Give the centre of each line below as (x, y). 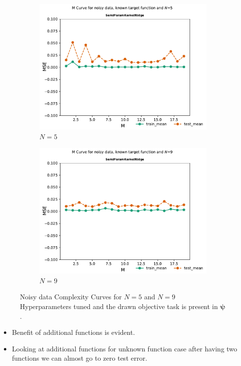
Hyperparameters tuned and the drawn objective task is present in (119, 306)
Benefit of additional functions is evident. (73, 332)
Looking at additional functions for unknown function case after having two (125, 348)
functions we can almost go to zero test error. (79, 358)
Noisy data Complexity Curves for (71, 297)
